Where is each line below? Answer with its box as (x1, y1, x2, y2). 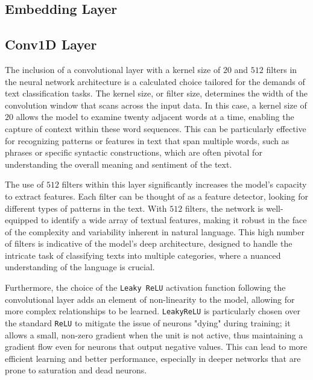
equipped (5, 214, 39, 226)
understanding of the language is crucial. (5, 261, 155, 273)
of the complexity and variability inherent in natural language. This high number (5, 225, 305, 238)
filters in (266, 63, 297, 75)
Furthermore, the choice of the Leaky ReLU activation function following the (5, 281, 286, 294)
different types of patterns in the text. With (5, 201, 167, 214)
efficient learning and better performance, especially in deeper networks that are (5, 352, 301, 364)
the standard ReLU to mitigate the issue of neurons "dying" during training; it (5, 316, 291, 329)
